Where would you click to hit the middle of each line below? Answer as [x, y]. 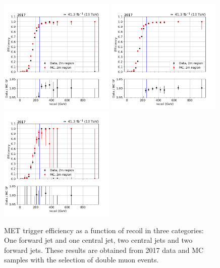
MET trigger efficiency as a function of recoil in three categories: [104, 230]
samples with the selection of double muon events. [81, 260]
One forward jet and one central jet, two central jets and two [98, 240]
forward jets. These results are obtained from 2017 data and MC [104, 250]
